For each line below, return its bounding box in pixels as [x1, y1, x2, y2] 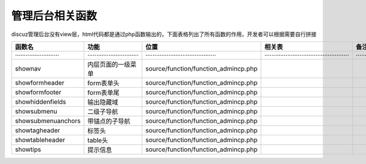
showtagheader [15, 126, 60, 134]
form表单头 [87, 79, 120, 87]
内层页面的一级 [87, 60, 131, 68]
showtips [15, 145, 41, 154]
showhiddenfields [15, 98, 66, 106]
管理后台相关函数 [11, 9, 98, 23]
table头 [87, 136, 108, 144]
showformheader [15, 78, 65, 87]
